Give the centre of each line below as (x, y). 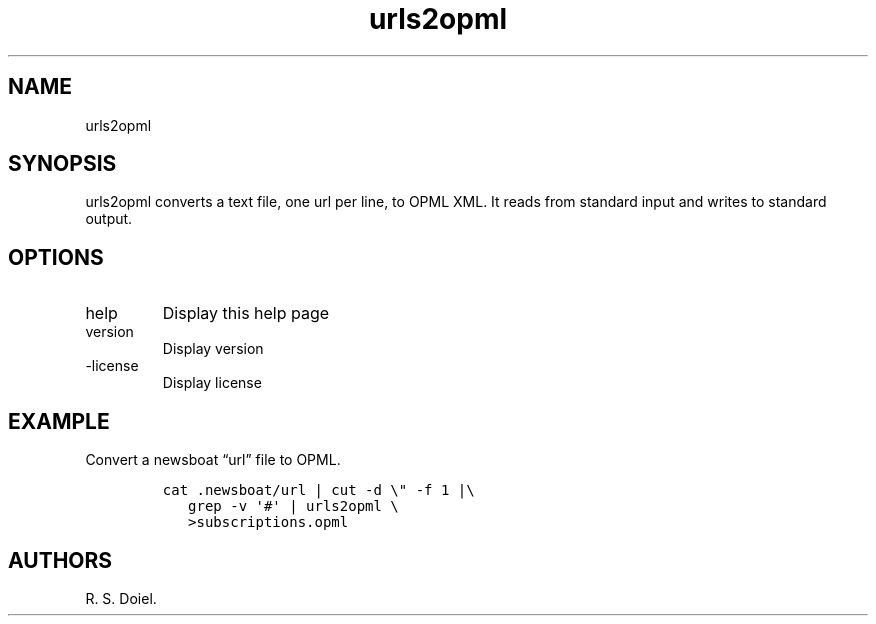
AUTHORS (60, 560)
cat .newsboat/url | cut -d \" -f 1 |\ (318, 490)
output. (109, 219)
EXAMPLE (59, 421)
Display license (212, 383)
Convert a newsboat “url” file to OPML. (213, 460)
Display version (213, 349)
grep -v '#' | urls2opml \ (293, 506)
